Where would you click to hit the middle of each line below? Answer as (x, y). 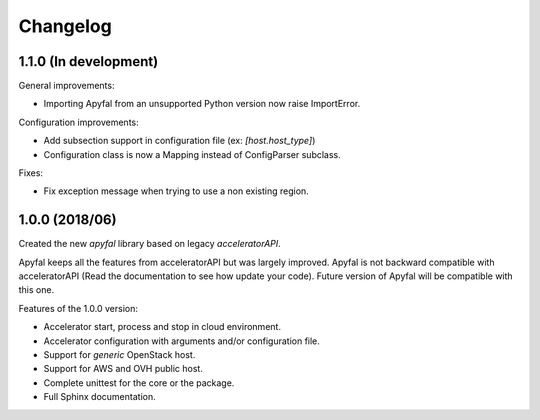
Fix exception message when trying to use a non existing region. (176, 191)
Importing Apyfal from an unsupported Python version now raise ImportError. (202, 104)
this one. (36, 290)
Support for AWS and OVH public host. (123, 369)
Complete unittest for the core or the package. (139, 382)
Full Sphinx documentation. (99, 397)
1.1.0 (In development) (88, 61)
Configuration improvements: (78, 122)
